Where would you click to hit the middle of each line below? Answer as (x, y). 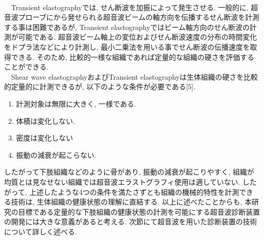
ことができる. (26, 67)
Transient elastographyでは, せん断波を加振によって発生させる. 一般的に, (130, 7)
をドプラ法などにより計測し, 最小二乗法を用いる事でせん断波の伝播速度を (127, 46)
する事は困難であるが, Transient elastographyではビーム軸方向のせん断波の (127, 27)
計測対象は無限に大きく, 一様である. (76, 103)
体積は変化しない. (45, 121)
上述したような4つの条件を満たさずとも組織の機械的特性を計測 (134, 192)
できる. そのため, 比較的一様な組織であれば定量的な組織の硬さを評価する (133, 57)
